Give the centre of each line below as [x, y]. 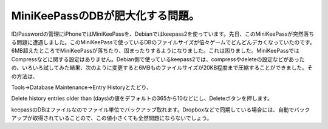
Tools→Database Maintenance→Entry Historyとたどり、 [81, 87]
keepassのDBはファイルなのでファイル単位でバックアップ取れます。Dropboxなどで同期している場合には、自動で [153, 110]
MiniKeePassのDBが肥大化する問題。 [105, 16]
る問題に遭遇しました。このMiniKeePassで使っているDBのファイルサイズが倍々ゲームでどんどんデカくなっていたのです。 [163, 42]
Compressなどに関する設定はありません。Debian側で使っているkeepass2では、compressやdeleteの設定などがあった [158, 59]
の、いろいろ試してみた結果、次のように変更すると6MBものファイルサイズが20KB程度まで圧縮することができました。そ [162, 68]
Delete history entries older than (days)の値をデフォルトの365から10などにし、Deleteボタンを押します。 [142, 98]
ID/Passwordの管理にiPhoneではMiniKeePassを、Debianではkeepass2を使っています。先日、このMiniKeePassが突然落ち [163, 34]
